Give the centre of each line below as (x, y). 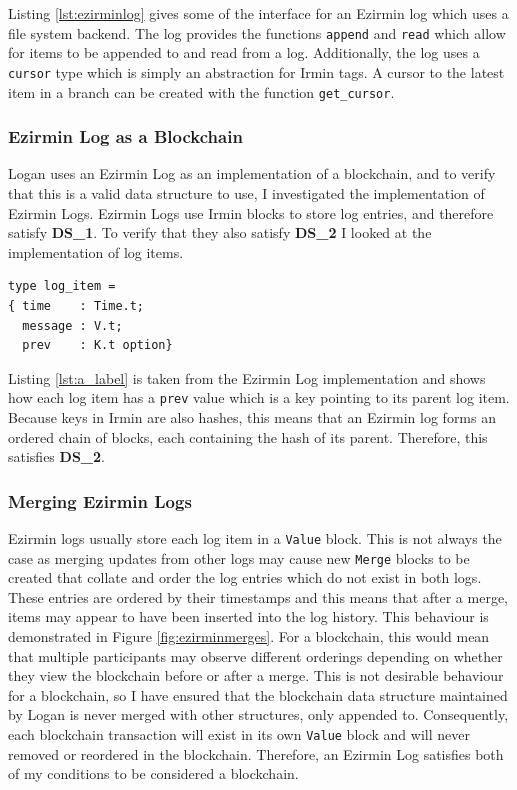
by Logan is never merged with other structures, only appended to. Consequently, (258, 714)
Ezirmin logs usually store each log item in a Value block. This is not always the (255, 537)
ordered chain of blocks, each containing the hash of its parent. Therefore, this (248, 436)
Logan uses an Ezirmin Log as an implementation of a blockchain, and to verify (252, 173)
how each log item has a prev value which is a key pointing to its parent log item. (259, 397)
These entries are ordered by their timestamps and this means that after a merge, (258, 596)
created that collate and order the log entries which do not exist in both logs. (245, 577)
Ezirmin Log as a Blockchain (125, 136)
